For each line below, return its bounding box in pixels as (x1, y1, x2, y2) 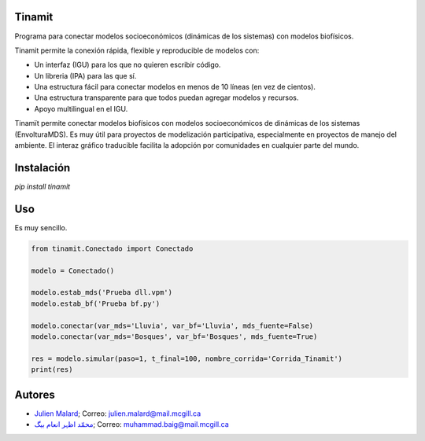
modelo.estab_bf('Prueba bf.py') (31, 299, 161, 308)
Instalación (14, 161, 71, 175)
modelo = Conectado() (31, 266, 115, 275)
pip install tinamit (14, 182, 71, 191)
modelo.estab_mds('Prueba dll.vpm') (31, 288, 173, 297)
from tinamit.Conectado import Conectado (31, 244, 194, 253)
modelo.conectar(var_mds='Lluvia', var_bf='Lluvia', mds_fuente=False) (31, 321, 314, 330)
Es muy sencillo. (14, 222, 68, 232)
